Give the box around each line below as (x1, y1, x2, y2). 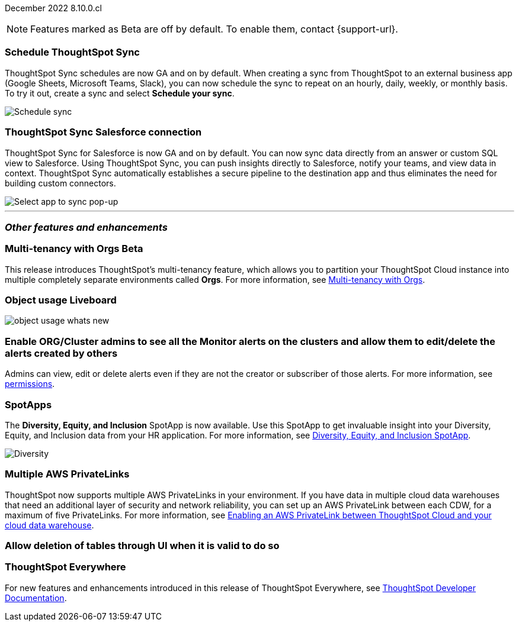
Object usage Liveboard (5, 294, 117, 306)
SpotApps (5, 398, 52, 411)
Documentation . (5, 592, 67, 603)
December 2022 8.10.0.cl (5, 3, 102, 13)
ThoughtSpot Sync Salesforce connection (5, 126, 202, 138)
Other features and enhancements (5, 221, 168, 233)
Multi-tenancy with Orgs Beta (5, 243, 143, 255)
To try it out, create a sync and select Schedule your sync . (5, 88, 235, 98)
